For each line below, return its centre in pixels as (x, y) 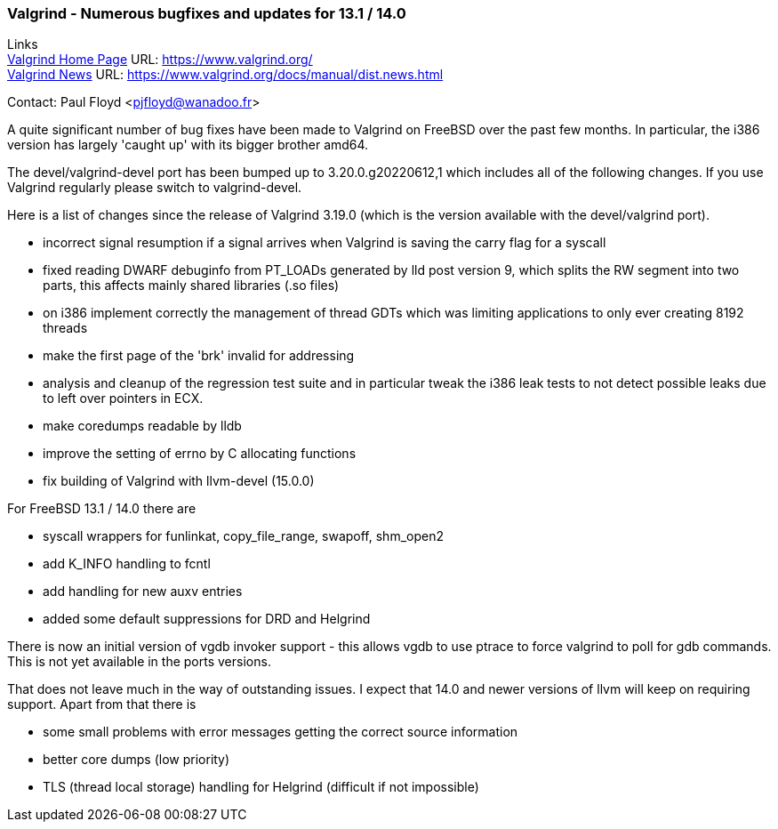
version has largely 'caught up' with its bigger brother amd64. (188, 145)
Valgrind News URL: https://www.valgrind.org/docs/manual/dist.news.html (225, 75)
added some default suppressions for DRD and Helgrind (207, 619)
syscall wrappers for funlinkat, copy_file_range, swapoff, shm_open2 (243, 536)
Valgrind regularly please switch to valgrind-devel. (155, 188)
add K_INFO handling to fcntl (127, 564)
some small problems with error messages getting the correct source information (281, 732)
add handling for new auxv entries (143, 592)
